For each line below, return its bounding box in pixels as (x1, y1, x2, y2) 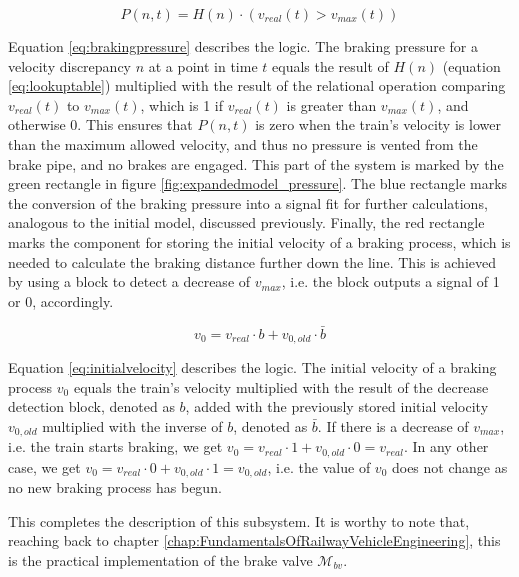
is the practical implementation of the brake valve (8, 549, 313, 570)
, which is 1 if (140, 94, 224, 115)
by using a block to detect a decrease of (8, 271, 251, 292)
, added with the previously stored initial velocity (185, 396, 489, 417)
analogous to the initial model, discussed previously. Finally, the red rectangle (8, 212, 485, 233)
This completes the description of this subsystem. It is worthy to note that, (8, 510, 470, 531)
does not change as (391, 456, 508, 477)
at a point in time (148, 55, 258, 76)
